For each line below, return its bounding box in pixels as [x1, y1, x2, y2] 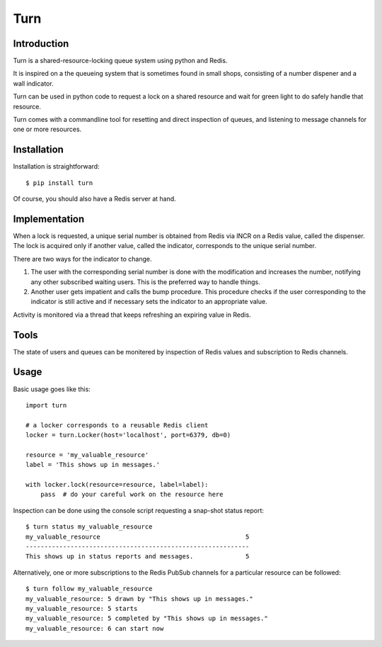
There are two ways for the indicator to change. [13, 254, 152, 263]
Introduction [13, 38, 69, 50]
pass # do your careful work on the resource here [40, 490, 224, 499]
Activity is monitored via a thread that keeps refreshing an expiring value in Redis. [13, 310, 251, 319]
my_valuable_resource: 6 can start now [25, 624, 164, 632]
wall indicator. [13, 79, 54, 88]
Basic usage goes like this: [13, 385, 91, 393]
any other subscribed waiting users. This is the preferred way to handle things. [30, 277, 261, 286]
